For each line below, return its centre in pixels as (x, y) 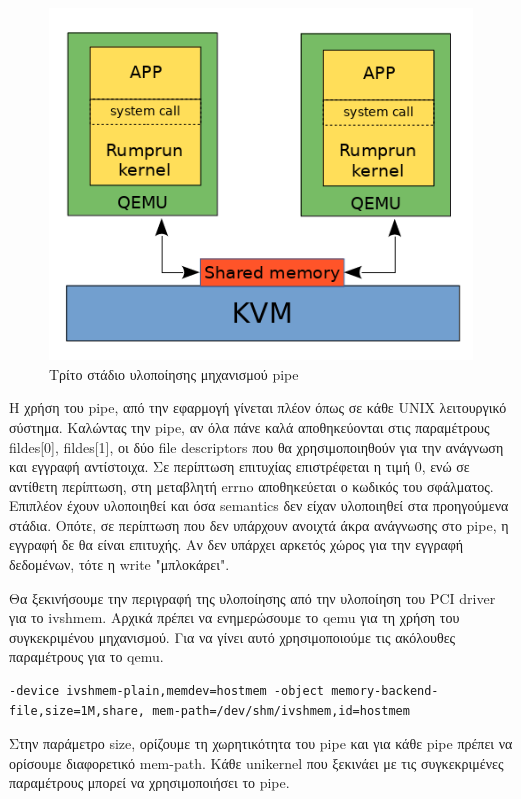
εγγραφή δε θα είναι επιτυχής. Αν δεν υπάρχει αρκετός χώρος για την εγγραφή (236, 544)
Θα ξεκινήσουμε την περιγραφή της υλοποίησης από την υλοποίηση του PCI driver (252, 597)
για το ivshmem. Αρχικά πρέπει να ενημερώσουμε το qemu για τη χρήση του (234, 617)
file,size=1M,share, (77, 710)
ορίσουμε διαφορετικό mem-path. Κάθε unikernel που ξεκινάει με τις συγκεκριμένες (256, 762)
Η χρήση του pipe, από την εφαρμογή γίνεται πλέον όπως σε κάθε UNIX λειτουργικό (258, 407)
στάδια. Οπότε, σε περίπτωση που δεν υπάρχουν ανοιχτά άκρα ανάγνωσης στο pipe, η (259, 524)
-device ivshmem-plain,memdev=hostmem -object (166, 691)
